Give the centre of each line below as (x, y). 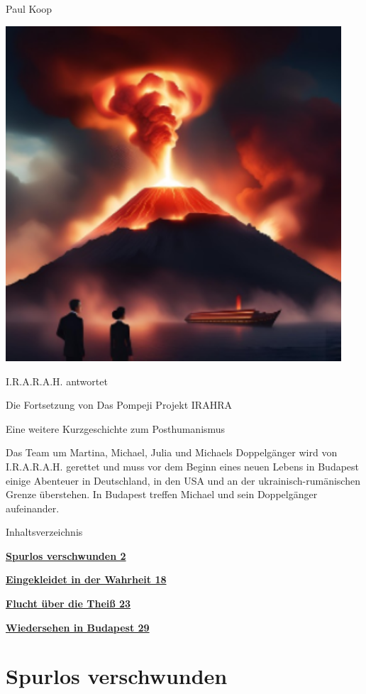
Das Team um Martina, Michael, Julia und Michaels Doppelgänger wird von (172, 452)
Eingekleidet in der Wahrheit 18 (86, 579)
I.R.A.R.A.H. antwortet (57, 381)
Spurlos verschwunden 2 (66, 555)
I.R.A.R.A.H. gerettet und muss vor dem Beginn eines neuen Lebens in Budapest (183, 466)
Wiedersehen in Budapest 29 (78, 627)
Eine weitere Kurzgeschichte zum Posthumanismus (116, 428)
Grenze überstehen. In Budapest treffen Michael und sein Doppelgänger (162, 494)
